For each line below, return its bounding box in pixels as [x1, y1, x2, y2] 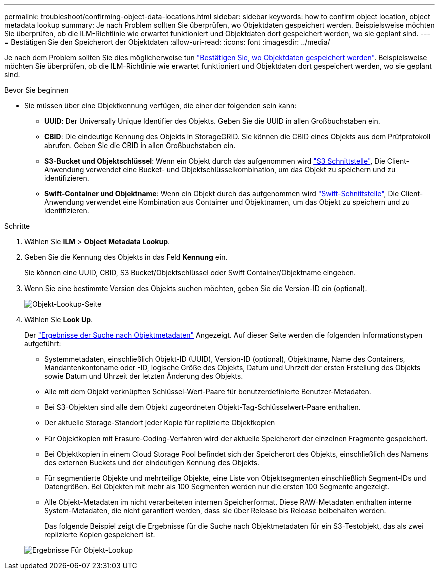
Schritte [4, 222, 30, 230]
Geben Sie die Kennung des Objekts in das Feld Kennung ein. [24, 253, 228, 261]
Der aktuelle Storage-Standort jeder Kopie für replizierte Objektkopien [44, 418, 275, 427]
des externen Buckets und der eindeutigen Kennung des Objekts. [44, 458, 260, 467]
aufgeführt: [24, 339, 61, 348]
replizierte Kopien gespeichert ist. [44, 530, 155, 539]
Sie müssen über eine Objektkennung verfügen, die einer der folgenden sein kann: [24, 101, 297, 110]
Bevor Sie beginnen [4, 86, 69, 94]
